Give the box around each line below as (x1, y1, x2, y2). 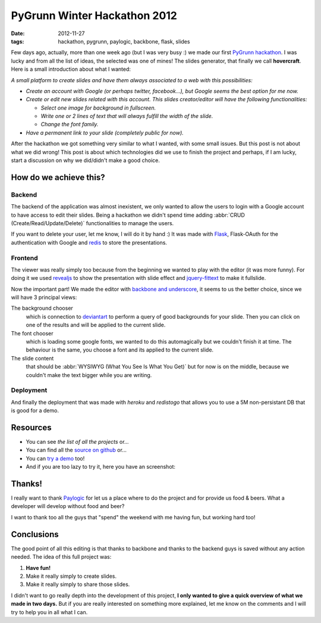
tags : (11, 38, 24, 45)
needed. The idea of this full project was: (11, 553, 112, 560)
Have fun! (26, 564, 51, 571)
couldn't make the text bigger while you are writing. (26, 371, 152, 378)
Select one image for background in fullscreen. (40, 104, 156, 111)
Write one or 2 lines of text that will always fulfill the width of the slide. (40, 113, 213, 120)
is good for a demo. (11, 407, 59, 414)
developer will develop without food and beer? (11, 503, 125, 510)
